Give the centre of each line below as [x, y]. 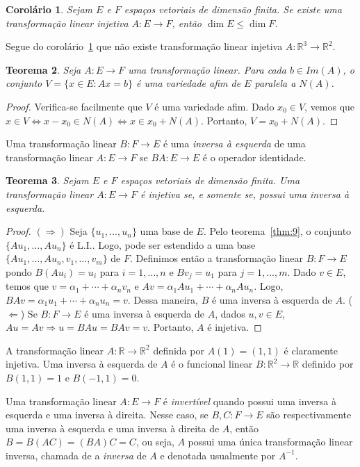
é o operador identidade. [254, 157]
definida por [179, 350]
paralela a [275, 83]
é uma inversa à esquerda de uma [234, 144]
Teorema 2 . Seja [43, 69]
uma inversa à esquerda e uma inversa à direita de [113, 428]
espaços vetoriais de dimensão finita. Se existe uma [233, 9]
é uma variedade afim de [188, 83]
